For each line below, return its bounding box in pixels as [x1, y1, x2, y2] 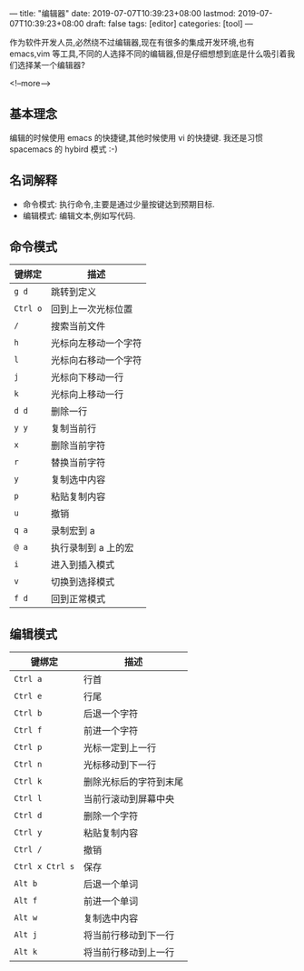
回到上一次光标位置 [51, 303, 133, 315]
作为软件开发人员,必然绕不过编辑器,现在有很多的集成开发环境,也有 [9, 37, 256, 47]
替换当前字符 [51, 456, 106, 469]
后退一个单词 [83, 878, 139, 891]
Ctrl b [14, 708, 43, 718]
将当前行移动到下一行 [83, 929, 175, 942]
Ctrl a [14, 674, 43, 685]
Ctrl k [14, 776, 43, 786]
